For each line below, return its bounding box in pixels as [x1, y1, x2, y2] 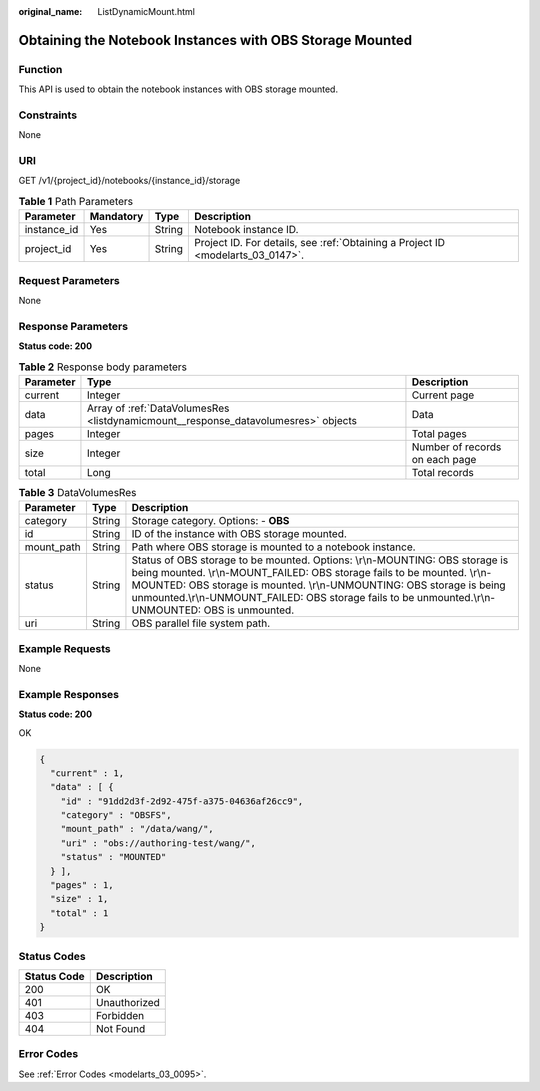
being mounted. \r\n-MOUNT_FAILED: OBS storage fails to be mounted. [131, 566, 467, 580]
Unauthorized [95, 995, 160, 1009]
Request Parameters [18, 273, 120, 287]
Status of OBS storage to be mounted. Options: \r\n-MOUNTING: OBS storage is [131, 553, 509, 567]
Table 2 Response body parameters [18, 360, 187, 374]
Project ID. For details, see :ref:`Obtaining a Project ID [193, 236, 445, 250]
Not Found [95, 1021, 146, 1035]
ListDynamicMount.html [97, 6, 195, 17]
